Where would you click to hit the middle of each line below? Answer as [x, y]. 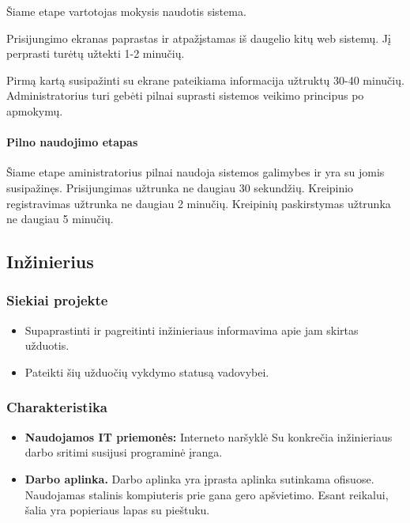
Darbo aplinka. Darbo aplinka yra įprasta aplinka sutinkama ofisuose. [199, 478]
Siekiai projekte [57, 300]
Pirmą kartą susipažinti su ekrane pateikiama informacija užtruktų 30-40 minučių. [205, 80]
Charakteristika [57, 407]
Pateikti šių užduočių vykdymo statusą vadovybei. [147, 371]
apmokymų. [35, 110]
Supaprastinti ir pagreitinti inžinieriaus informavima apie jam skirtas [192, 330]
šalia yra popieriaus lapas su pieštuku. [117, 510]
